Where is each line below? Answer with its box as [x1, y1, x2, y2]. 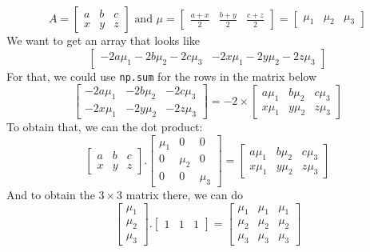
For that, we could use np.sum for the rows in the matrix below [6, 67, 317, 84]
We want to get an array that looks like [6, 32, 201, 48]
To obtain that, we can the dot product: [6, 118, 203, 134]
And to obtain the [6, 186, 95, 202]
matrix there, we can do [125, 186, 244, 202]
